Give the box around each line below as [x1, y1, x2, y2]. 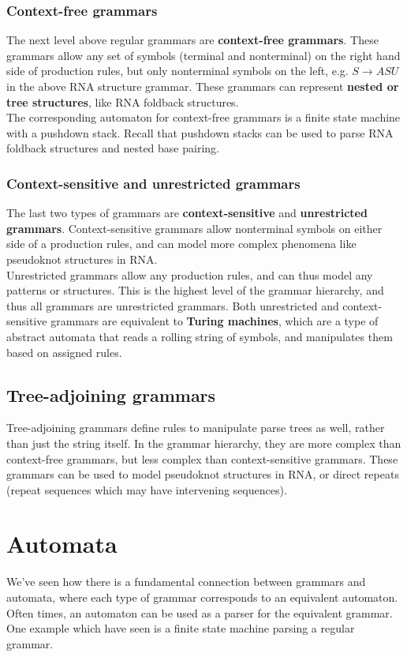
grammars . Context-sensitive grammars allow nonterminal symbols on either [6, 220, 383, 236]
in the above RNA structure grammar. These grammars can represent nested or [6, 78, 399, 94]
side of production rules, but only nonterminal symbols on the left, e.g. [6, 62, 349, 79]
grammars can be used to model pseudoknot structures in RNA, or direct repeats [6, 466, 399, 482]
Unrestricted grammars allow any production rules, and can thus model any [6, 266, 373, 283]
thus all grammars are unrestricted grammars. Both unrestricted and [6, 297, 339, 313]
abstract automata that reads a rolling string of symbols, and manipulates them [6, 328, 393, 344]
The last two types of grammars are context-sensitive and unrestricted [6, 205, 368, 221]
